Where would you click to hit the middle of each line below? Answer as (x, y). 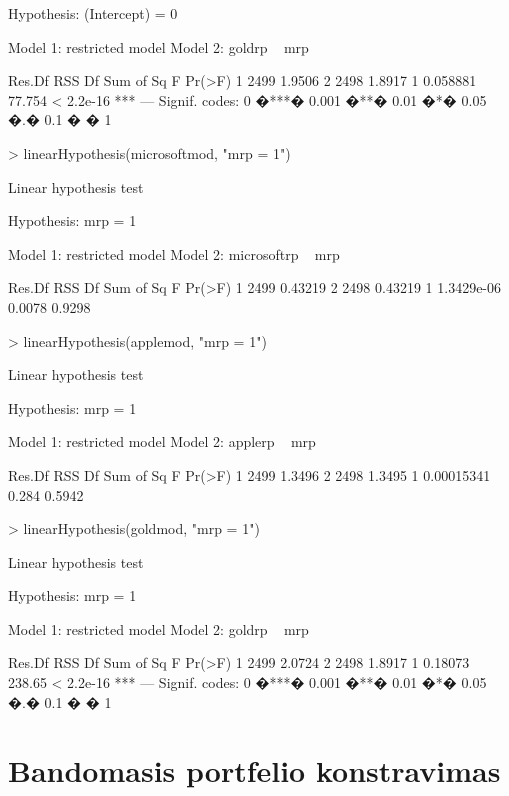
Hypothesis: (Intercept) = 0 (93, 13)
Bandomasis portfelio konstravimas (254, 770)
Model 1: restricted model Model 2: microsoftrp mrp (174, 253)
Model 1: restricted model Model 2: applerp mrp (162, 441)
